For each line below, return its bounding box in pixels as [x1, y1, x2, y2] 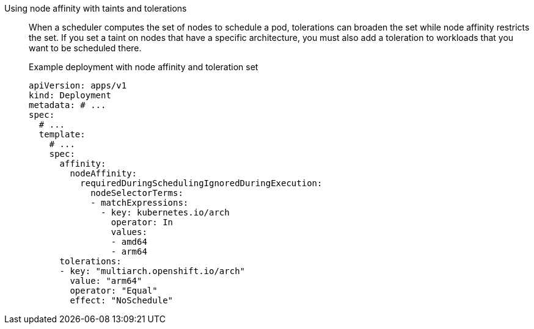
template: [38, 129, 86, 139]
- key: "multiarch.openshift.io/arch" [59, 266, 246, 276]
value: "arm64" [70, 276, 142, 286]
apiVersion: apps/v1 [29, 81, 127, 90]
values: [111, 227, 147, 237]
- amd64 [111, 237, 147, 247]
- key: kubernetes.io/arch [101, 208, 230, 217]
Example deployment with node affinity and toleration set [29, 62, 258, 72]
